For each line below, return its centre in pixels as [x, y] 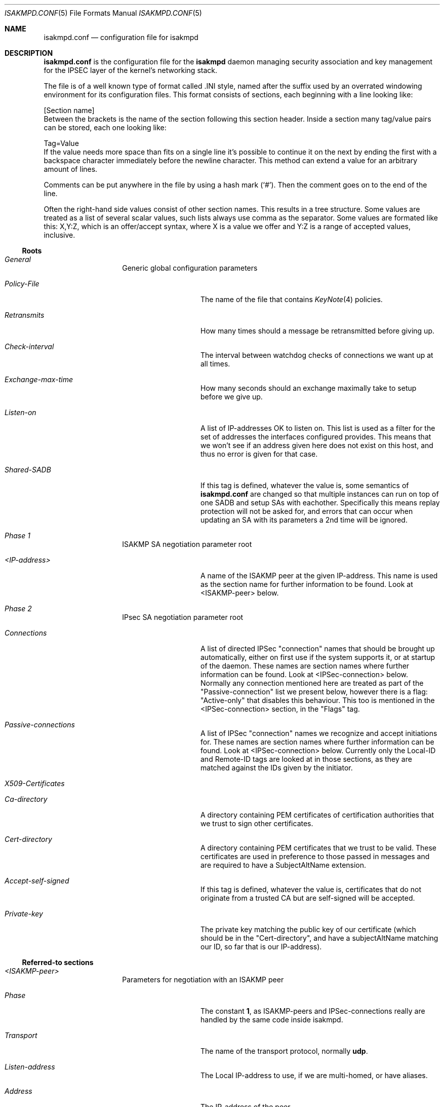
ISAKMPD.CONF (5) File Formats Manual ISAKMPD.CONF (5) [103, 13]
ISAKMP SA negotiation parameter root [187, 544]
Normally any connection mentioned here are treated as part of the [312, 683]
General [18, 259]
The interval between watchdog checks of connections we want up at [317, 355]
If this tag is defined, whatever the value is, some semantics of [305, 485]
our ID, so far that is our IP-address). [261, 947]
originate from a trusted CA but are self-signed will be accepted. [308, 898]
